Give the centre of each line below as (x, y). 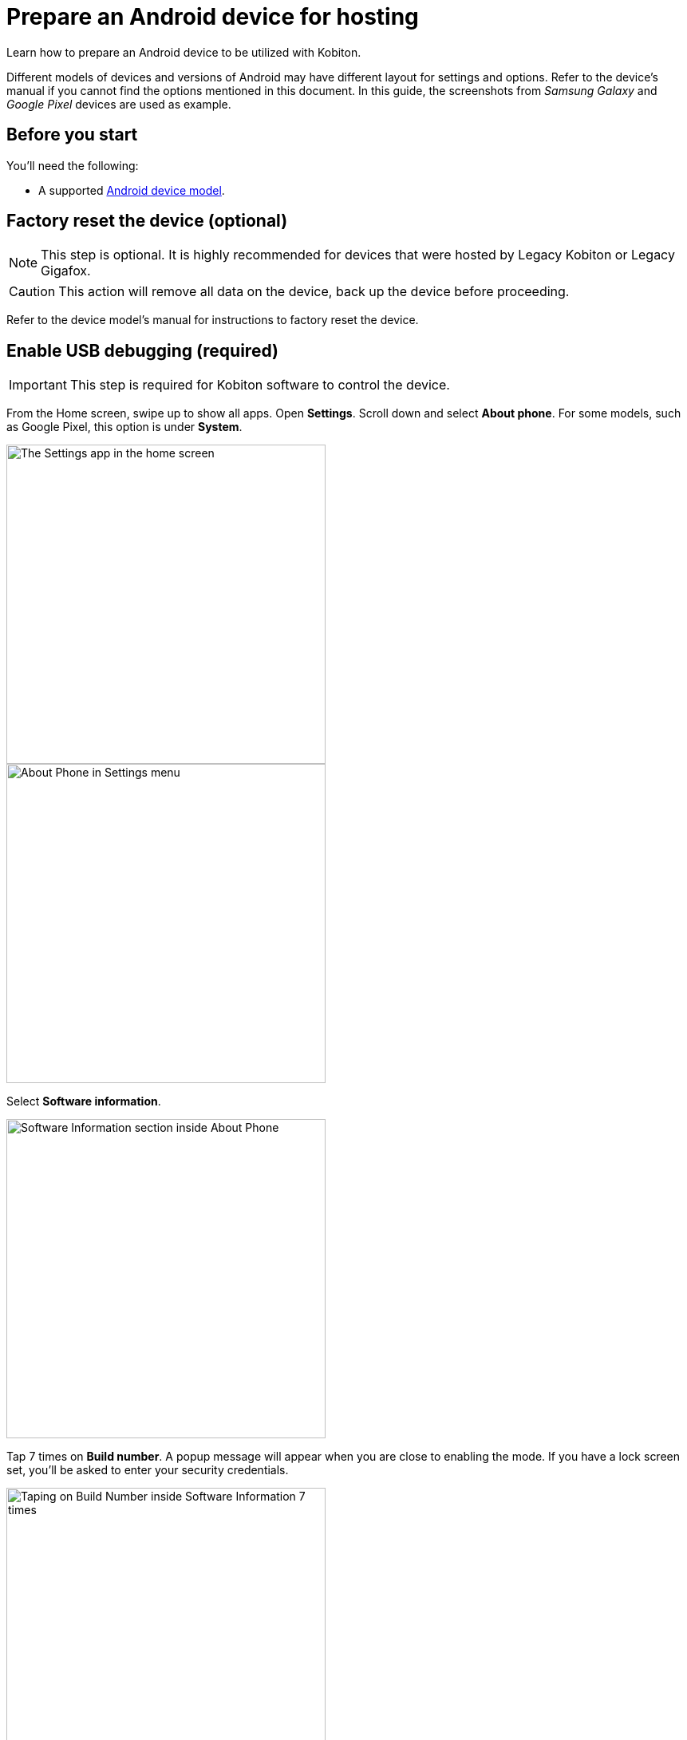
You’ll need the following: (73, 165)
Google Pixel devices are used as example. (119, 104)
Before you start (72, 135)
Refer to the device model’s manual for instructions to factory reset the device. (213, 320)
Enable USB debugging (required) (142, 350)
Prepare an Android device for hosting (213, 17)
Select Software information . (84, 1101)
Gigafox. (66, 271)
